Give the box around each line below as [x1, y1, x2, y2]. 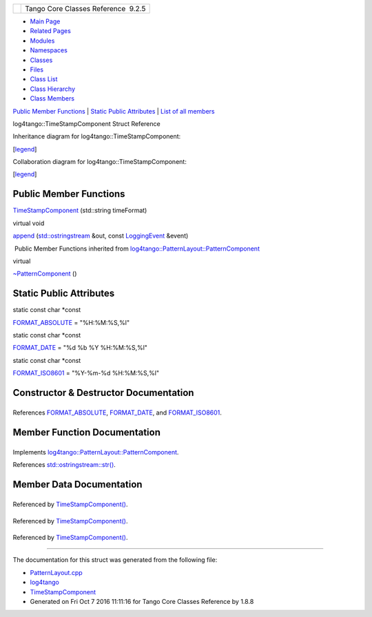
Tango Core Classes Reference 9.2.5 [25, 4, 146, 13]
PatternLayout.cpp [30, 568, 83, 576]
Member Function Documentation [12, 426, 161, 438]
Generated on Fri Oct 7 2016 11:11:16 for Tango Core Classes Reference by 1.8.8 [30, 598, 254, 606]
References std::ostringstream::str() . [12, 461, 116, 469]
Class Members [30, 94, 75, 103]
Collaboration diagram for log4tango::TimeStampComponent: [12, 158, 187, 166]
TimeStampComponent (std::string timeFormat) [12, 207, 147, 215]
